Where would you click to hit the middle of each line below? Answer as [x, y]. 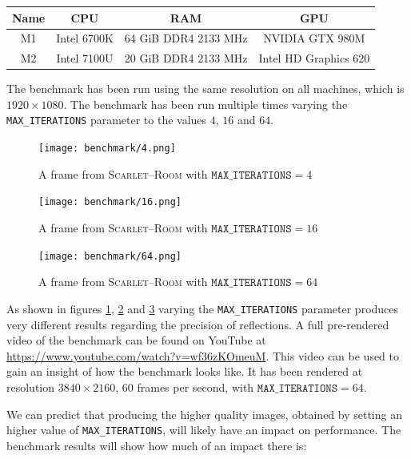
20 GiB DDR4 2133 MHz [186, 58]
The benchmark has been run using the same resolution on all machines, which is [205, 89]
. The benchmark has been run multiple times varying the [205, 104]
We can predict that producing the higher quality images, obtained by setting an [204, 414]
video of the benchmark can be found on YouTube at [136, 340]
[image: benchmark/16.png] [110, 202]
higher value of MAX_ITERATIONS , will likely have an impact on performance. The [204, 430]
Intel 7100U [85, 58]
